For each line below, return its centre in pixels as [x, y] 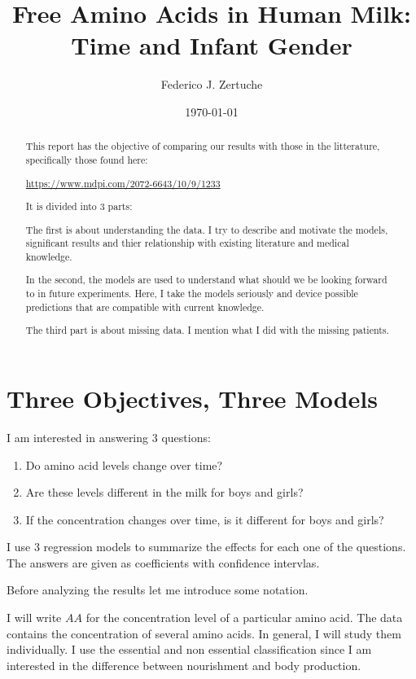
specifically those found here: [87, 159]
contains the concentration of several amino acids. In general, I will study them [204, 633]
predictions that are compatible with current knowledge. [145, 307]
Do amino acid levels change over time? [124, 464]
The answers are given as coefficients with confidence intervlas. [163, 562]
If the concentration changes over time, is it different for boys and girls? [205, 519]
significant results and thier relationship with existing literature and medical [187, 243]
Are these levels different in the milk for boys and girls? [164, 492]
